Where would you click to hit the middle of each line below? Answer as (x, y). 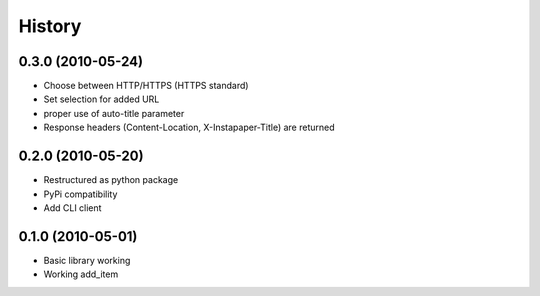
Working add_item (81, 274)
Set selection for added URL (101, 99)
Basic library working (87, 260)
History (50, 26)
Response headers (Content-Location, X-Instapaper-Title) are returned (189, 127)
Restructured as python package (111, 180)
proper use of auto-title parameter (114, 113)
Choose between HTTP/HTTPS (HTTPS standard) (146, 86)
